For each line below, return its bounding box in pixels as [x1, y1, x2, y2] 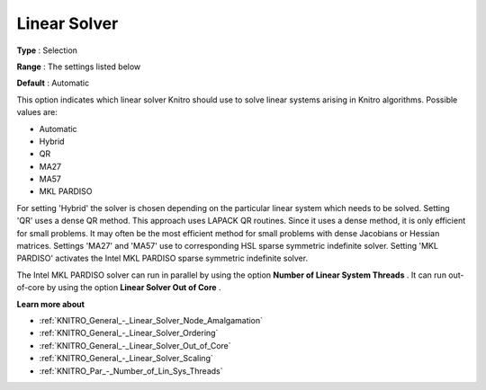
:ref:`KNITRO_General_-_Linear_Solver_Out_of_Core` [39, 340, 231, 350]
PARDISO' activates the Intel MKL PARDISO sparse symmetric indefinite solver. [16, 253, 309, 264]
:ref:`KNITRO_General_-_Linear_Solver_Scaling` [39, 353, 213, 364]
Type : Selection [16, 45, 78, 56]
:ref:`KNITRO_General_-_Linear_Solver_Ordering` [39, 328, 219, 339]
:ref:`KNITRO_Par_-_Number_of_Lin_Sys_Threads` [39, 365, 223, 377]
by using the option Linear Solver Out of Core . [46, 282, 221, 293]
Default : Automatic [16, 77, 90, 89]
